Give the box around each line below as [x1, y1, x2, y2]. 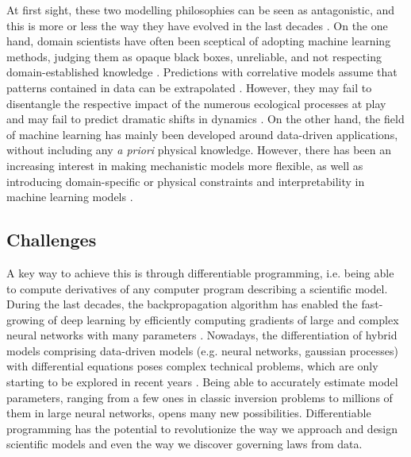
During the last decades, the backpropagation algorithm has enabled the [6, 296, 358, 312]
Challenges [6, 227, 97, 252]
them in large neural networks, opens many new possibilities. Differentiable [6, 405, 371, 421]
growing [6, 311, 44, 327]
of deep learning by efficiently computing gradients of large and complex [48, 311, 399, 327]
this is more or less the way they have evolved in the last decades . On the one [6, 17, 388, 33]
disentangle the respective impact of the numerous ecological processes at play [6, 95, 386, 111]
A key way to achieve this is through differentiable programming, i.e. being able [6, 264, 394, 281]
